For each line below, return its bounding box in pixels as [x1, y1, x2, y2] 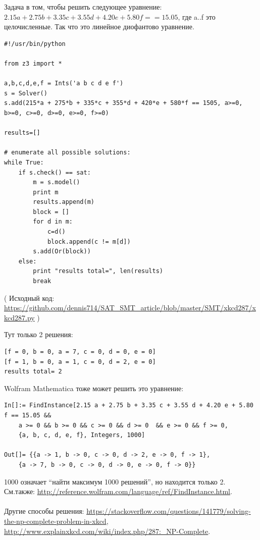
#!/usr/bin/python [4, 40, 66, 47]
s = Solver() [4, 89, 47, 97]
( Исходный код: [4, 292, 55, 303]
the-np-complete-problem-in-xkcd [4, 515, 107, 526]
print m [33, 188, 59, 196]
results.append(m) [33, 198, 94, 206]
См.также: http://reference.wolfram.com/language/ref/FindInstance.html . [4, 486, 232, 497]
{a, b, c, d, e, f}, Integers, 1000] [18, 431, 145, 439]
